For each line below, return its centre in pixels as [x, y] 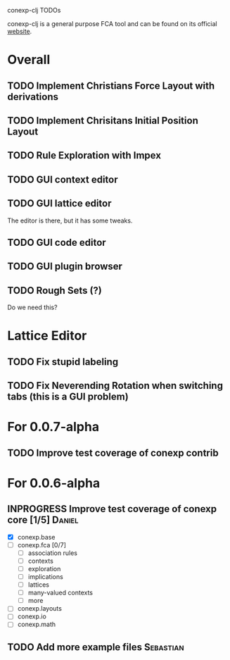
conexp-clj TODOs [34, 10]
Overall [29, 60]
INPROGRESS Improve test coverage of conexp [112, 509]
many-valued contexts [60, 593]
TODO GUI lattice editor [59, 204]
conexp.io [32, 616]
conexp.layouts [39, 609]
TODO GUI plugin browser [65, 267]
